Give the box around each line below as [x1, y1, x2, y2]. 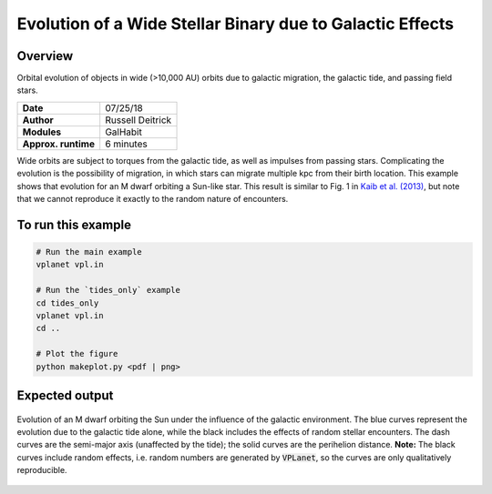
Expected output [16, 388, 114, 403]
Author [22, 114, 54, 126]
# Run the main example [36, 247, 143, 257]
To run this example [16, 217, 132, 232]
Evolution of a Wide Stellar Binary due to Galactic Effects [16, 14, 455, 34]
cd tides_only [36, 297, 99, 308]
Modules [22, 126, 62, 138]
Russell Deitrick [105, 114, 172, 126]
